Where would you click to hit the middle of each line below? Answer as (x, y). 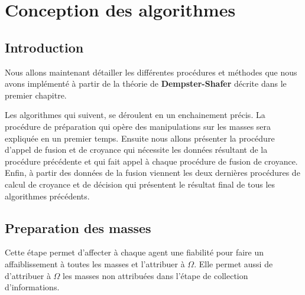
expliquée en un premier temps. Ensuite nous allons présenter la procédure (140, 138)
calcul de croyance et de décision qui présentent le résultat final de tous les (140, 184)
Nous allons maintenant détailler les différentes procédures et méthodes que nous (151, 72)
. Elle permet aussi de (233, 263)
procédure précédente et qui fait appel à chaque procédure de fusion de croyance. (151, 161)
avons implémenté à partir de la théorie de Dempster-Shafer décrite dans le (146, 83)
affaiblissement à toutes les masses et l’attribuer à (95, 263)
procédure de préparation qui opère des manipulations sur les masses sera (138, 126)
